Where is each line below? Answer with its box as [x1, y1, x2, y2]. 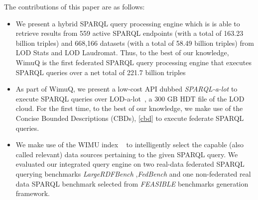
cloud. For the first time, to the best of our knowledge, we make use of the [15, 103, 243, 113]
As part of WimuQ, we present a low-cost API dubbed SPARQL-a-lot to [15, 84, 238, 94]
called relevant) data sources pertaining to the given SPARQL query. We [15, 149, 238, 159]
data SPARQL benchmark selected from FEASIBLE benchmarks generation [15, 178, 249, 189]
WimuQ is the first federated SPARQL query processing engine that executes [15, 57, 252, 67]
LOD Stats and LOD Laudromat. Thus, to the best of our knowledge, [15, 47, 229, 58]
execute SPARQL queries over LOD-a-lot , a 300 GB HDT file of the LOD [15, 93, 245, 103]
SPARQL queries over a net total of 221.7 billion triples [15, 67, 186, 77]
